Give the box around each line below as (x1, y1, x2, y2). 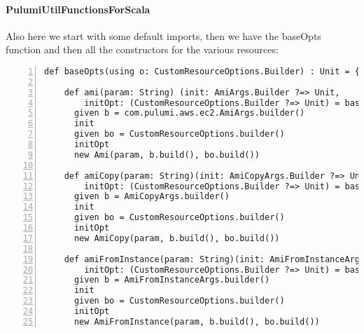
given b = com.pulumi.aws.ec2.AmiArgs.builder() (73, 108, 305, 118)
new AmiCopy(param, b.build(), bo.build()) (73, 233, 280, 243)
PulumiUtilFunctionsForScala (6, 1, 150, 16)
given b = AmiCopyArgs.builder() (73, 191, 230, 202)
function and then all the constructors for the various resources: (6, 42, 279, 57)
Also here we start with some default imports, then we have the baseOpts (6, 28, 321, 43)
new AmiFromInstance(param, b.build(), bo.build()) (73, 316, 320, 327)
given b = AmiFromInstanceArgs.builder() (73, 275, 270, 285)
